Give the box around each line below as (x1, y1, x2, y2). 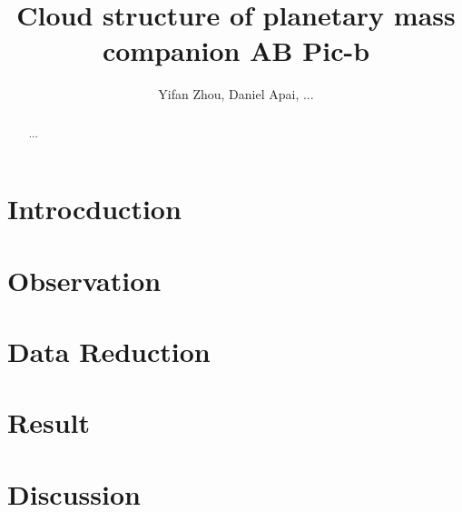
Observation (7, 261, 162, 298)
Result (7, 404, 90, 441)
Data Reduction (7, 333, 211, 370)
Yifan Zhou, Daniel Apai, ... (158, 85, 314, 104)
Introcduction (7, 190, 182, 227)
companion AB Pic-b (102, 32, 370, 69)
